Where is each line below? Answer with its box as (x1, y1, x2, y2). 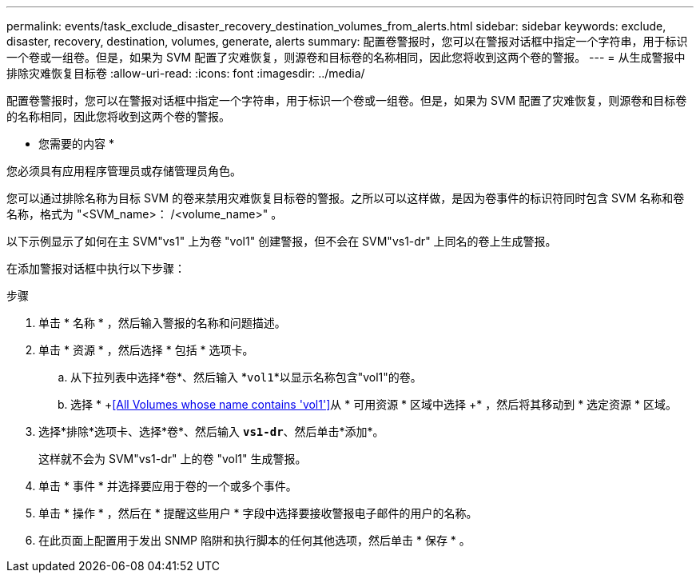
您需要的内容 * (38, 137, 114, 150)
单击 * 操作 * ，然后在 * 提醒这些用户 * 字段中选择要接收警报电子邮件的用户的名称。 (38, 506, 478, 520)
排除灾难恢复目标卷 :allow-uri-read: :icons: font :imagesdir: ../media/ (6, 66, 365, 80)
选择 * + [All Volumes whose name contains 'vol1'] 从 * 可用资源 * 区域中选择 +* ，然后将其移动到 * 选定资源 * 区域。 (70, 397, 677, 411)
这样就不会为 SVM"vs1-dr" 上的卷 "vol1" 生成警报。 (38, 452, 307, 465)
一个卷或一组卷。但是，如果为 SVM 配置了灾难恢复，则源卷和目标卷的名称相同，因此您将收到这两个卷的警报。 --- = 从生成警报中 (6, 50, 686, 64)
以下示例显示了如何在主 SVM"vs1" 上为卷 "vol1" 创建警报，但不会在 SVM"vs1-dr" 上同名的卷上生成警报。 (6, 234, 557, 248)
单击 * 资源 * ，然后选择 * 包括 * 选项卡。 (38, 343, 254, 357)
